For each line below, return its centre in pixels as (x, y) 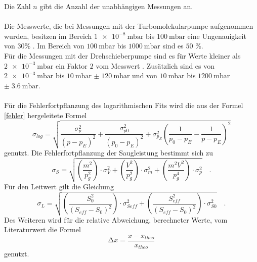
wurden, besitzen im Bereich (48, 36)
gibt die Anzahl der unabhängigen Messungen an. (116, 6)
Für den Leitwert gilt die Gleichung (59, 186)
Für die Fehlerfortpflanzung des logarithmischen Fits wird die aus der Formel (124, 105)
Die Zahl (17, 6)
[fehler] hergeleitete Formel (46, 115)
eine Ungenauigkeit (217, 36)
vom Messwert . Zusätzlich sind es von (155, 65)
